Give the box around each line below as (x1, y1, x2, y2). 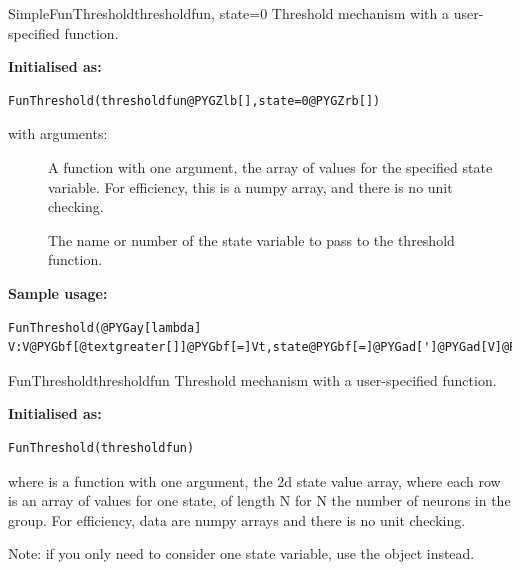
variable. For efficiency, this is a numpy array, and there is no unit (48, 176, 453, 197)
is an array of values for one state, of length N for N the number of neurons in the (8, 490, 511, 511)
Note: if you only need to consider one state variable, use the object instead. (8, 543, 475, 564)
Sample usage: (8, 282, 108, 303)
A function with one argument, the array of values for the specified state (48, 156, 493, 177)
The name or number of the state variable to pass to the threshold (48, 229, 455, 250)
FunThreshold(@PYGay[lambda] (8, 320, 202, 335)
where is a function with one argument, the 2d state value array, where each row (8, 470, 501, 491)
